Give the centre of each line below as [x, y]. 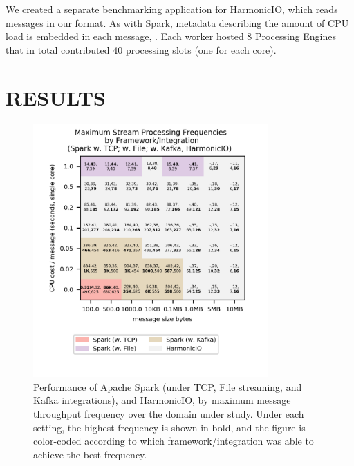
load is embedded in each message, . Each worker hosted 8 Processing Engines [171, 36]
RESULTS [56, 97]
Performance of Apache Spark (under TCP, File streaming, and [168, 386]
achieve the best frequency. [90, 454]
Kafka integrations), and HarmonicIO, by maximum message [162, 400]
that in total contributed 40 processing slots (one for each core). [141, 49]
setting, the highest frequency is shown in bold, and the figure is [169, 427]
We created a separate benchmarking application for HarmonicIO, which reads [172, 9]
